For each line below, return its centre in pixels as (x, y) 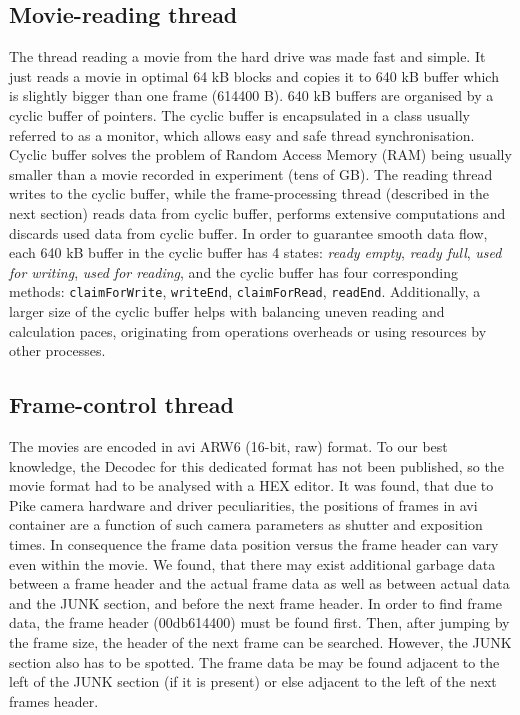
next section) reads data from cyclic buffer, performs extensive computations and (257, 212)
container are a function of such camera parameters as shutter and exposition (246, 524)
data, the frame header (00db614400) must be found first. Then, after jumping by (259, 622)
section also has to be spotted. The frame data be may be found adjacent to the (254, 661)
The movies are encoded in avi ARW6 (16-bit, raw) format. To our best (228, 445)
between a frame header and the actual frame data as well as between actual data (259, 583)
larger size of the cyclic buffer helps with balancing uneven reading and (227, 310)
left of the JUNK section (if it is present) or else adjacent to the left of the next (253, 681)
